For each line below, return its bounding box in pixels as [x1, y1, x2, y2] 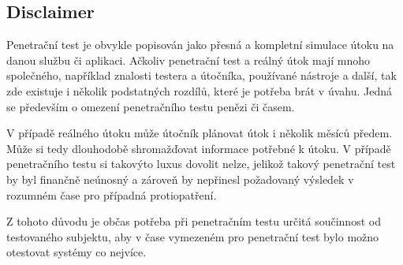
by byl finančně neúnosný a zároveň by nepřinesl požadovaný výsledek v [6, 170, 354, 187]
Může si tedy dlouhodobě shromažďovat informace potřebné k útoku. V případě [6, 140, 391, 156]
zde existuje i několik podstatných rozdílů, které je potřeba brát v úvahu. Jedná [6, 82, 392, 99]
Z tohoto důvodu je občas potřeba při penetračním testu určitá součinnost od [6, 213, 381, 230]
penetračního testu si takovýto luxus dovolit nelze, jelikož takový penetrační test [6, 155, 396, 172]
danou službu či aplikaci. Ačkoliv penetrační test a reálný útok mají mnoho [6, 51, 371, 68]
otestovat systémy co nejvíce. [6, 244, 147, 260]
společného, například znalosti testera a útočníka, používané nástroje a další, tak [6, 67, 397, 84]
